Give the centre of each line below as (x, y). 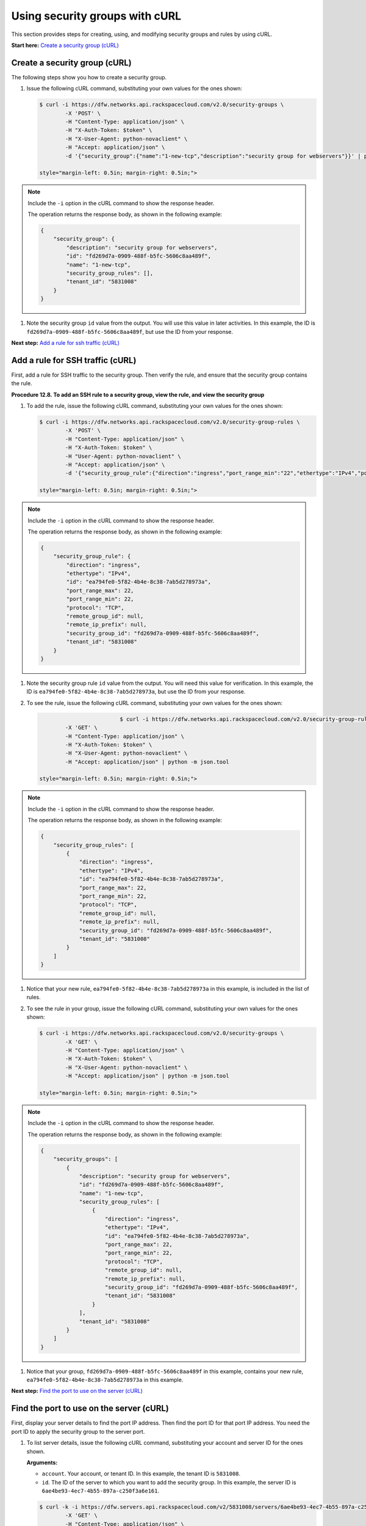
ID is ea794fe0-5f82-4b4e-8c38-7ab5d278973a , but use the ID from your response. (136, 692)
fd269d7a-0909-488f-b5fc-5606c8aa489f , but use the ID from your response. (130, 331)
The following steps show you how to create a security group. (89, 77)
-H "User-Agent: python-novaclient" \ (123, 456)
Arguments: (42, 1463)
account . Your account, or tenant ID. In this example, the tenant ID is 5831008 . (141, 1474)
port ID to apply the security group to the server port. (78, 1431)
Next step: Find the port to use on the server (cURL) (77, 1391)
